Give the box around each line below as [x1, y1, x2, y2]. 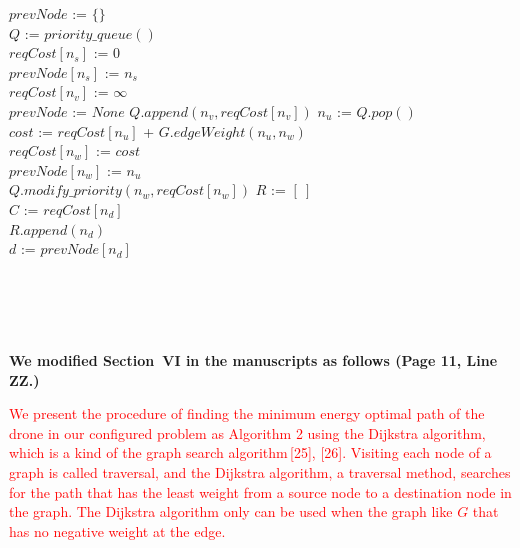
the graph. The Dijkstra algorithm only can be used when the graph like [9, 501, 453, 522]
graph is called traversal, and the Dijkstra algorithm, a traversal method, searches [9, 462, 511, 483]
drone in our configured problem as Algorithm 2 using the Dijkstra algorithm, [9, 422, 486, 443]
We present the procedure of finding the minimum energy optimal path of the [9, 403, 485, 424]
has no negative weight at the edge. [9, 520, 226, 541]
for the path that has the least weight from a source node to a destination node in [9, 481, 512, 502]
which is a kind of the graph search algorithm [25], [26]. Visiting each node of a [9, 442, 492, 463]
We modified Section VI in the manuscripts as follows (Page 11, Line [9, 350, 498, 371]
